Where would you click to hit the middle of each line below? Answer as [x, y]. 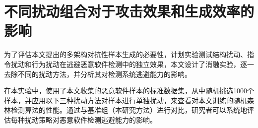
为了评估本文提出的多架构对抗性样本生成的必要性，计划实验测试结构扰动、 [126, 54]
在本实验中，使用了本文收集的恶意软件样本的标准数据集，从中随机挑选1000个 [129, 91]
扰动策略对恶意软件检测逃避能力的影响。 [91, 119]
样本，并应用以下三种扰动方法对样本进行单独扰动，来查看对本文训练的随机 [126, 100]
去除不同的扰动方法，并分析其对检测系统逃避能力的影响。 [98, 74]
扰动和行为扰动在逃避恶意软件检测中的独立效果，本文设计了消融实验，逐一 [132, 64]
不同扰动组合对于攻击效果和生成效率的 [129, 11]
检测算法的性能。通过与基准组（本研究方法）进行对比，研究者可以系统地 [129, 110]
